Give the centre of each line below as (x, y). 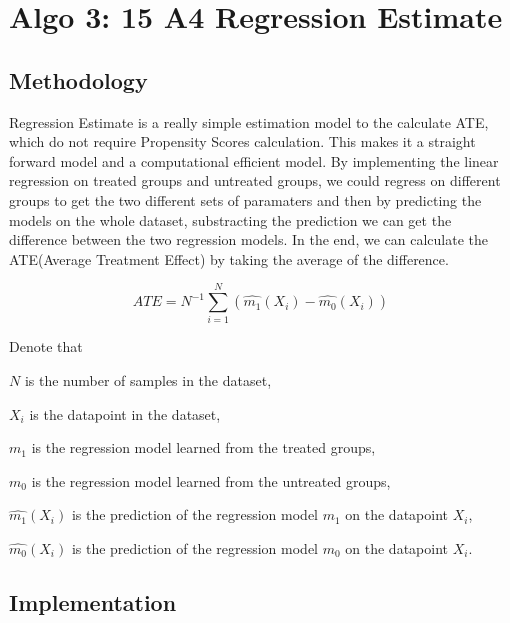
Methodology (78, 79)
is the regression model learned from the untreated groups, (211, 480)
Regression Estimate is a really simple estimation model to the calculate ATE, (249, 121)
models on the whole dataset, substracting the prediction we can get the (230, 219)
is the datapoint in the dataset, (125, 413)
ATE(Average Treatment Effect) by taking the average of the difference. (229, 258)
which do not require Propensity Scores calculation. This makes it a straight (242, 141)
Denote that (46, 346)
